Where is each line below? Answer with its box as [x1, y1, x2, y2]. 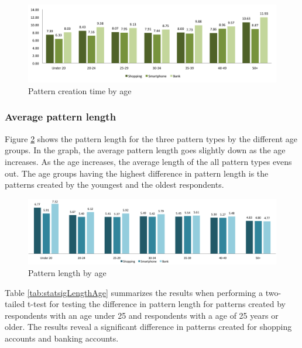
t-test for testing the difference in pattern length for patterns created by [27, 298, 286, 310]
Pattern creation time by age [28, 84, 132, 97]
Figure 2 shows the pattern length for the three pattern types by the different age [5, 132, 297, 144]
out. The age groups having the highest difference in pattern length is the [5, 167, 269, 179]
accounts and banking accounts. [5, 332, 119, 344]
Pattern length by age [28, 266, 107, 278]
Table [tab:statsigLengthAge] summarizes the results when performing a [5, 286, 263, 298]
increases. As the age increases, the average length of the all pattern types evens [5, 155, 292, 167]
